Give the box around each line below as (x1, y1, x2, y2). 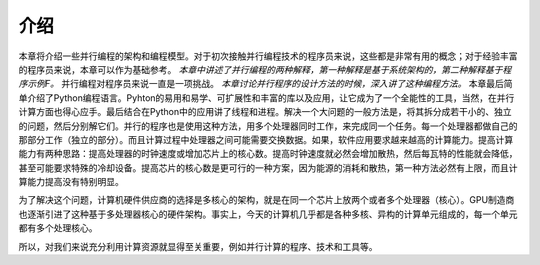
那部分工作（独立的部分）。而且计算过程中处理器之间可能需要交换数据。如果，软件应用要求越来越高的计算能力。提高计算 (18, 133, 514, 145)
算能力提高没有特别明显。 (18, 176, 124, 188)
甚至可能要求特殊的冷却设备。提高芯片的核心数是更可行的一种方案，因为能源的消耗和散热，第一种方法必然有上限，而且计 (18, 161, 518, 174)
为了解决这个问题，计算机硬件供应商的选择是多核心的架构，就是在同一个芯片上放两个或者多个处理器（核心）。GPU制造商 (18, 194, 515, 206)
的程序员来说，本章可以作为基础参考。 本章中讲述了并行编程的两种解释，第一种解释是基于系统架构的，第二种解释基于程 (18, 63, 512, 75)
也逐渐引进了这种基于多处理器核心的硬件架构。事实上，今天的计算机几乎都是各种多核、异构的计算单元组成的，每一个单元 (18, 208, 518, 220)
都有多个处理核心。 (18, 222, 98, 234)
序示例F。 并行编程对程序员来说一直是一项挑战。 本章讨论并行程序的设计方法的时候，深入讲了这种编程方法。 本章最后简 (18, 78, 514, 90)
